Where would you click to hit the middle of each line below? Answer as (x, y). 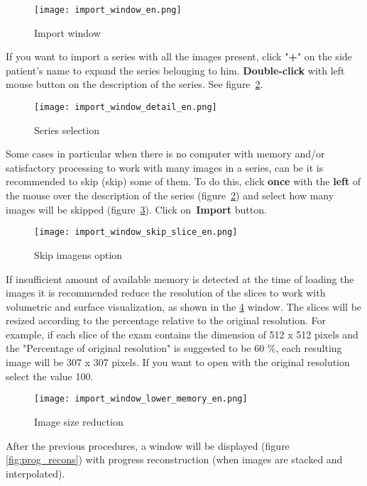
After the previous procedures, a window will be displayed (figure (148, 445)
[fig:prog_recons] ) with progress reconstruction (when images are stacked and (174, 459)
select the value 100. (50, 376)
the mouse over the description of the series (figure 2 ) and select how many (170, 195)
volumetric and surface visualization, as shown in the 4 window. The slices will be (184, 306)
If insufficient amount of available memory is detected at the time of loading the (180, 278)
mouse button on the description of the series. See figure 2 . (135, 84)
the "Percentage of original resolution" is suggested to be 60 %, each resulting (174, 348)
